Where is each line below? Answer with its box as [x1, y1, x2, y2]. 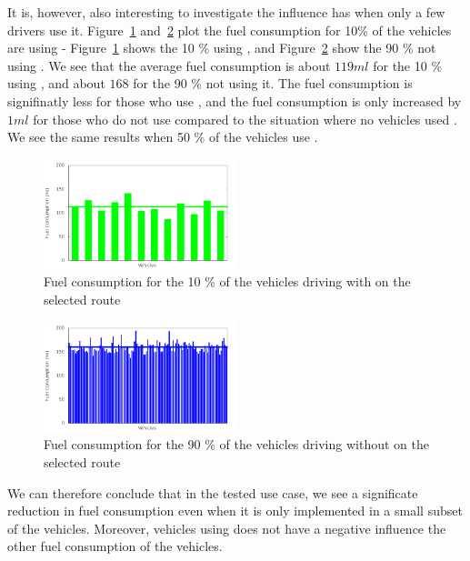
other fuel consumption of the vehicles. [7, 536, 223, 556]
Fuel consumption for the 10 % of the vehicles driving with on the [44, 272, 411, 291]
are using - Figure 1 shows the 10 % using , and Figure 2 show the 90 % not [7, 38, 436, 57]
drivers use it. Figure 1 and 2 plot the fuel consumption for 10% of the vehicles [7, 20, 452, 39]
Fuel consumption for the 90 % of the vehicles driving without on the [44, 435, 429, 454]
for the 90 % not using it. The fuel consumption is [133, 74, 413, 93]
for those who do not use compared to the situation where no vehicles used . [33, 109, 457, 128]
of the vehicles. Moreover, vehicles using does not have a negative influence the [7, 518, 446, 537]
